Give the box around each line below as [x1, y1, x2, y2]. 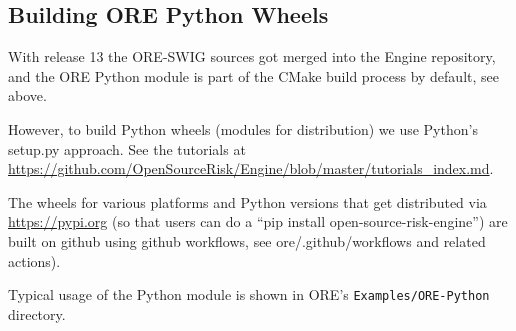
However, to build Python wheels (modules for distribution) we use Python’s [8, 118, 478, 139]
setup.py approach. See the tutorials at [8, 138, 246, 159]
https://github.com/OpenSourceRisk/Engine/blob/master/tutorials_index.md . [8, 158, 494, 179]
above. [8, 85, 47, 106]
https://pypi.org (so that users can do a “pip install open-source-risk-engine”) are [8, 211, 508, 232]
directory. [8, 303, 66, 324]
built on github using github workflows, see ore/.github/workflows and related [8, 230, 486, 251]
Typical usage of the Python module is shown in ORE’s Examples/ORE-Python [8, 284, 490, 305]
